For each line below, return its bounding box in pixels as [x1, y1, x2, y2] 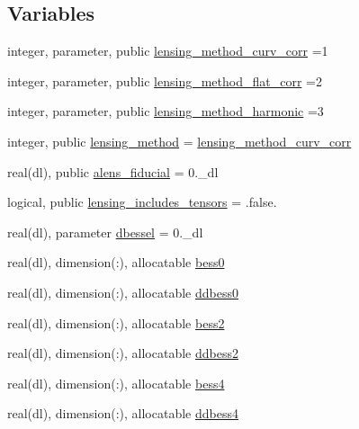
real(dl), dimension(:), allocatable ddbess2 [7, 344, 238, 362]
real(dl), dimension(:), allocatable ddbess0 [7, 282, 238, 301]
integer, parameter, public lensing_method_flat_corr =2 [7, 71, 322, 90]
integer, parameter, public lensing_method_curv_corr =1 [7, 41, 328, 60]
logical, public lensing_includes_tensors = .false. [7, 192, 277, 211]
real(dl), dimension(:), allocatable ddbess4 [7, 404, 238, 423]
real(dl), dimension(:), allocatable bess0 [7, 253, 225, 272]
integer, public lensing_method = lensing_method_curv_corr [7, 131, 352, 150]
